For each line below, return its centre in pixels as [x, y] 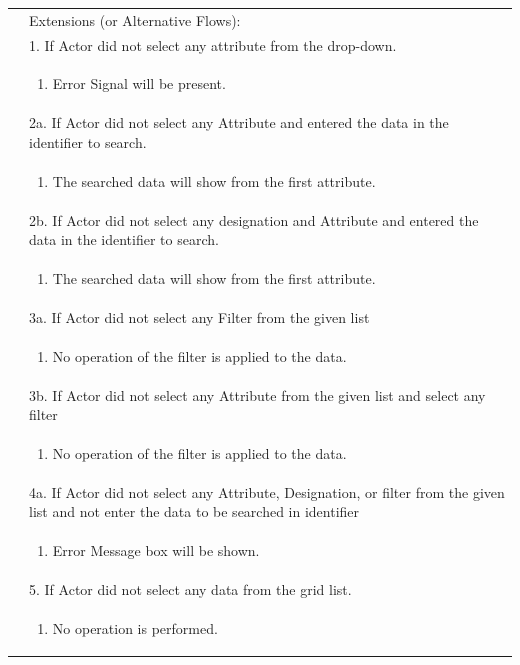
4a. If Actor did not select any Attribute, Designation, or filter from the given [267, 491]
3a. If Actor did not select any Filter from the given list [199, 316]
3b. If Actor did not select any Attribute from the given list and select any [257, 394]
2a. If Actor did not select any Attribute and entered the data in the [239, 122]
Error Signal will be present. [139, 83]
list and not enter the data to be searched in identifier [194, 511]
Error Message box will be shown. [156, 550]
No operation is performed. [135, 627]
